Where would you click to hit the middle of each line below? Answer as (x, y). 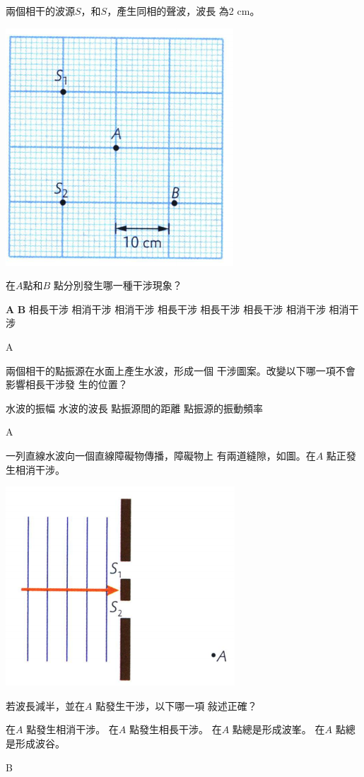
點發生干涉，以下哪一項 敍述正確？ (176, 705)
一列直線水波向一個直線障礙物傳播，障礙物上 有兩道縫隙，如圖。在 (161, 455)
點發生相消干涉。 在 (72, 729)
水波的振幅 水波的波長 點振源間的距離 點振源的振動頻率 (134, 408)
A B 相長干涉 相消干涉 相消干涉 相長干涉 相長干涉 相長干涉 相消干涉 (166, 309)
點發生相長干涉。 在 (175, 729)
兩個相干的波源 (40, 11)
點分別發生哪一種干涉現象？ (118, 285)
